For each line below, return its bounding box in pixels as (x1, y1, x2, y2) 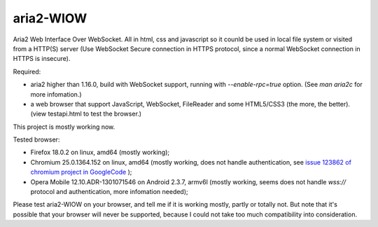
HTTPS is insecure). (13, 55, 71, 63)
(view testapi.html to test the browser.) (30, 109, 142, 118)
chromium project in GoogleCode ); (30, 168, 132, 177)
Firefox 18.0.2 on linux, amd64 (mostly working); (30, 148, 170, 157)
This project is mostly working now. (13, 123, 115, 131)
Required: (13, 67, 41, 76)
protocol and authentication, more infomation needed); (30, 188, 188, 196)
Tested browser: (13, 135, 60, 144)
